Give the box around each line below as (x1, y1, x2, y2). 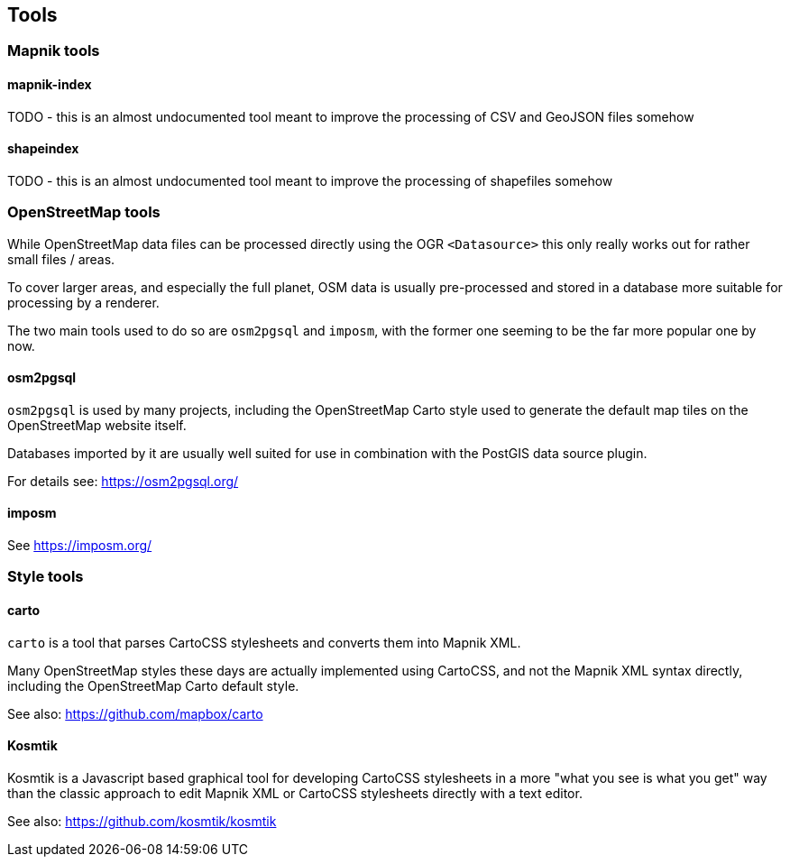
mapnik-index (7, 77, 92, 93)
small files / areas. (7, 251, 115, 267)
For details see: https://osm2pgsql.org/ (7, 473, 239, 489)
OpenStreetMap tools (7, 203, 161, 222)
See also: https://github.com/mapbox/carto (7, 705, 263, 722)
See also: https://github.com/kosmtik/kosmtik (7, 813, 277, 829)
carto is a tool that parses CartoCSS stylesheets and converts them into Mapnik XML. (7, 634, 521, 650)
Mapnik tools (7, 41, 100, 60)
